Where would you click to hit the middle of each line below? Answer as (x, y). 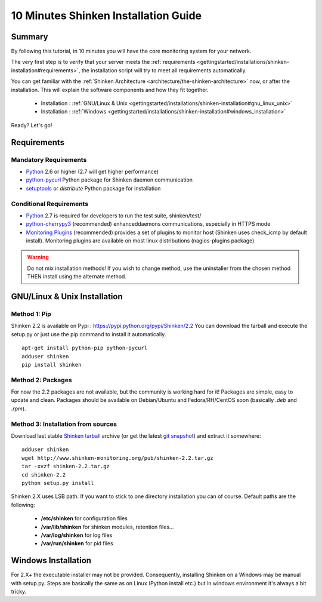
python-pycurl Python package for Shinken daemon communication (109, 180)
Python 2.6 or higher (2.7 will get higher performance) (92, 171)
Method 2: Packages (41, 380)
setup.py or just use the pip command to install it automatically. (89, 334)
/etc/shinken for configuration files (84, 518)
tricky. (19, 591)
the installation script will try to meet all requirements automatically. (164, 70)
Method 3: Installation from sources (64, 424)
